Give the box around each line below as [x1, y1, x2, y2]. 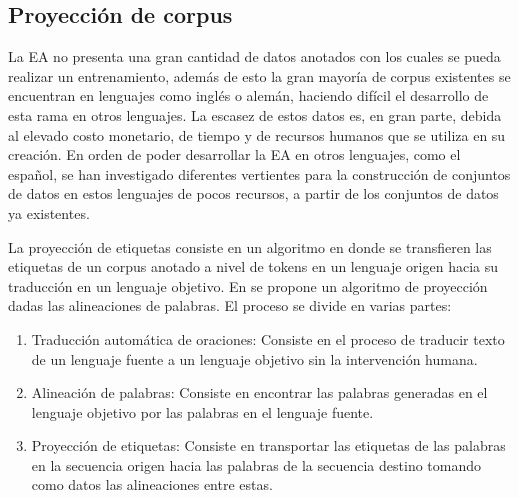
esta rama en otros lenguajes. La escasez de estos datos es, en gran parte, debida [8, 104, 502, 125]
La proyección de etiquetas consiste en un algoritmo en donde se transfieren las [8, 236, 492, 257]
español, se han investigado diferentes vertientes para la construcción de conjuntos [8, 163, 511, 184]
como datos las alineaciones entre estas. [31, 474, 273, 495]
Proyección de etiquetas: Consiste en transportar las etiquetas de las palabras [31, 435, 506, 456]
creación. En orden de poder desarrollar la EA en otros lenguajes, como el [8, 144, 461, 165]
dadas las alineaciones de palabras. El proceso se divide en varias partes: [8, 295, 452, 316]
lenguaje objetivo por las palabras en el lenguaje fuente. [31, 401, 374, 422]
